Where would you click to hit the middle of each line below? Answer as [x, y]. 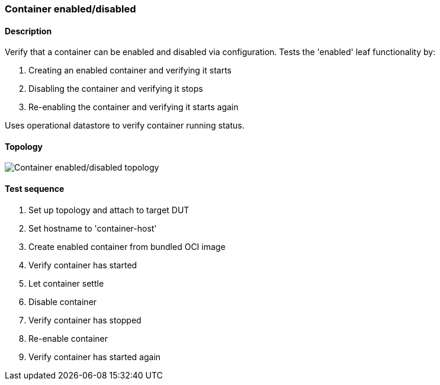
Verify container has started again [95, 357]
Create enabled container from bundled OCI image [127, 246]
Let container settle [66, 283]
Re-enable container [68, 338]
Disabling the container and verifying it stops [116, 89]
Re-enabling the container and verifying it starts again [134, 107]
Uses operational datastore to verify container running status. [125, 126]
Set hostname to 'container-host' [93, 228]
